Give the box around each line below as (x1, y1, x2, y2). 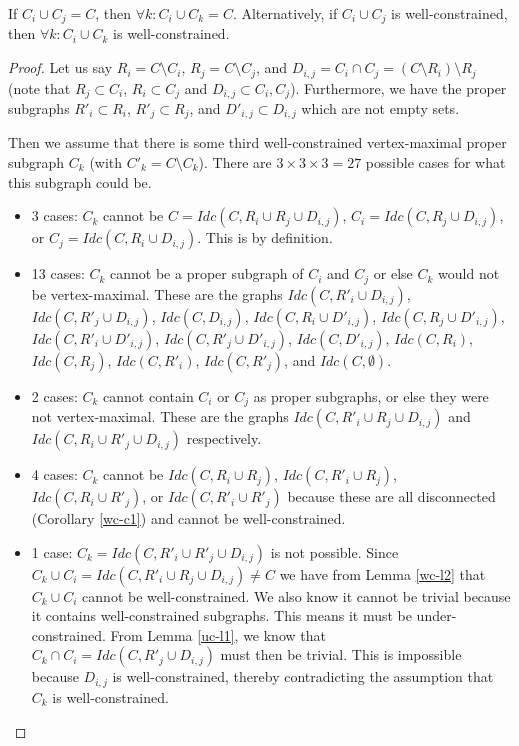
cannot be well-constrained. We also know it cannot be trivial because (82, 585, 511, 606)
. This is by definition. (197, 227, 333, 248)
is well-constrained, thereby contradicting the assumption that (112, 666, 494, 687)
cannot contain (103, 385, 194, 406)
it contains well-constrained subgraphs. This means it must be (31, 605, 412, 626)
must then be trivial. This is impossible (220, 644, 462, 665)
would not (438, 263, 500, 284)
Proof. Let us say (8, 57, 113, 78)
